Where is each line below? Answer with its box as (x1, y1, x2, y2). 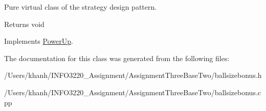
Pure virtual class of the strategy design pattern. (4, 2, 157, 12)
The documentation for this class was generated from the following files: (4, 52, 230, 63)
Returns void (4, 18, 45, 29)
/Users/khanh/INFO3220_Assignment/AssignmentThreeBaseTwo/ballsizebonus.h (4, 70, 262, 80)
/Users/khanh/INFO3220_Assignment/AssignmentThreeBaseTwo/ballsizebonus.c (4, 87, 261, 97)
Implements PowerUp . (4, 36, 73, 46)
